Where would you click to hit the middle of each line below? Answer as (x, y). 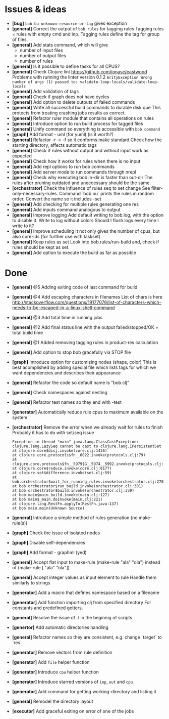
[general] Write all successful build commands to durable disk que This (86, 107)
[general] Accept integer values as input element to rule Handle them (84, 577)
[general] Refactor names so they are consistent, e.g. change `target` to (87, 637)
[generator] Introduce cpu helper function (55, 672)
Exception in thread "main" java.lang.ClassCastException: (75, 442)
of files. (20, 39)
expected (22, 156)
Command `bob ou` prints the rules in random (107, 193)
